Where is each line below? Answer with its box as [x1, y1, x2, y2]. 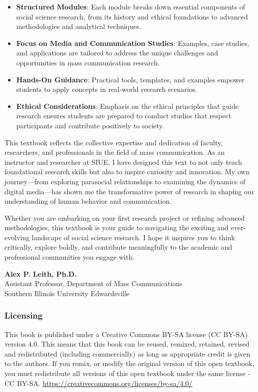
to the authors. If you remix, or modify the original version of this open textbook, [4, 358, 255, 369]
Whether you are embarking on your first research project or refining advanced [4, 212, 245, 223]
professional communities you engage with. [4, 252, 134, 262]
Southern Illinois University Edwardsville [4, 288, 130, 298]
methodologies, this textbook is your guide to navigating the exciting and [4, 222, 229, 233]
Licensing [4, 309, 43, 322]
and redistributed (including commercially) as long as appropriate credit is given [4, 348, 251, 359]
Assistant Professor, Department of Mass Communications [4, 278, 183, 289]
